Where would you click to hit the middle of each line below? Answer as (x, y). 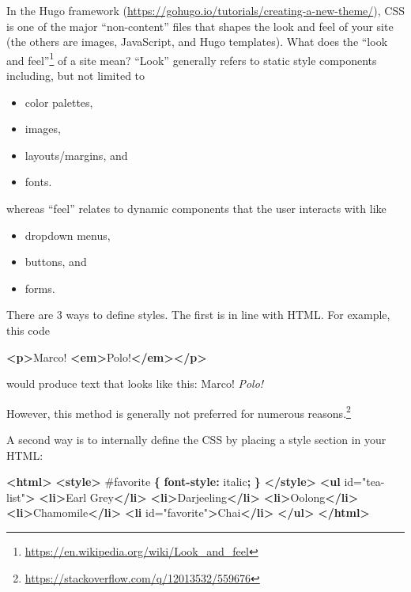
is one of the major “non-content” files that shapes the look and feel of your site (200, 26)
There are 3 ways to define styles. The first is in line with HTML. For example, (198, 315)
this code (28, 330)
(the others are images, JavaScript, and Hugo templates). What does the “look (197, 42)
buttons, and (56, 262)
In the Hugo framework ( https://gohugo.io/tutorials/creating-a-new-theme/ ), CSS (205, 10)
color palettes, (59, 102)
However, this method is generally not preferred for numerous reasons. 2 (179, 412)
